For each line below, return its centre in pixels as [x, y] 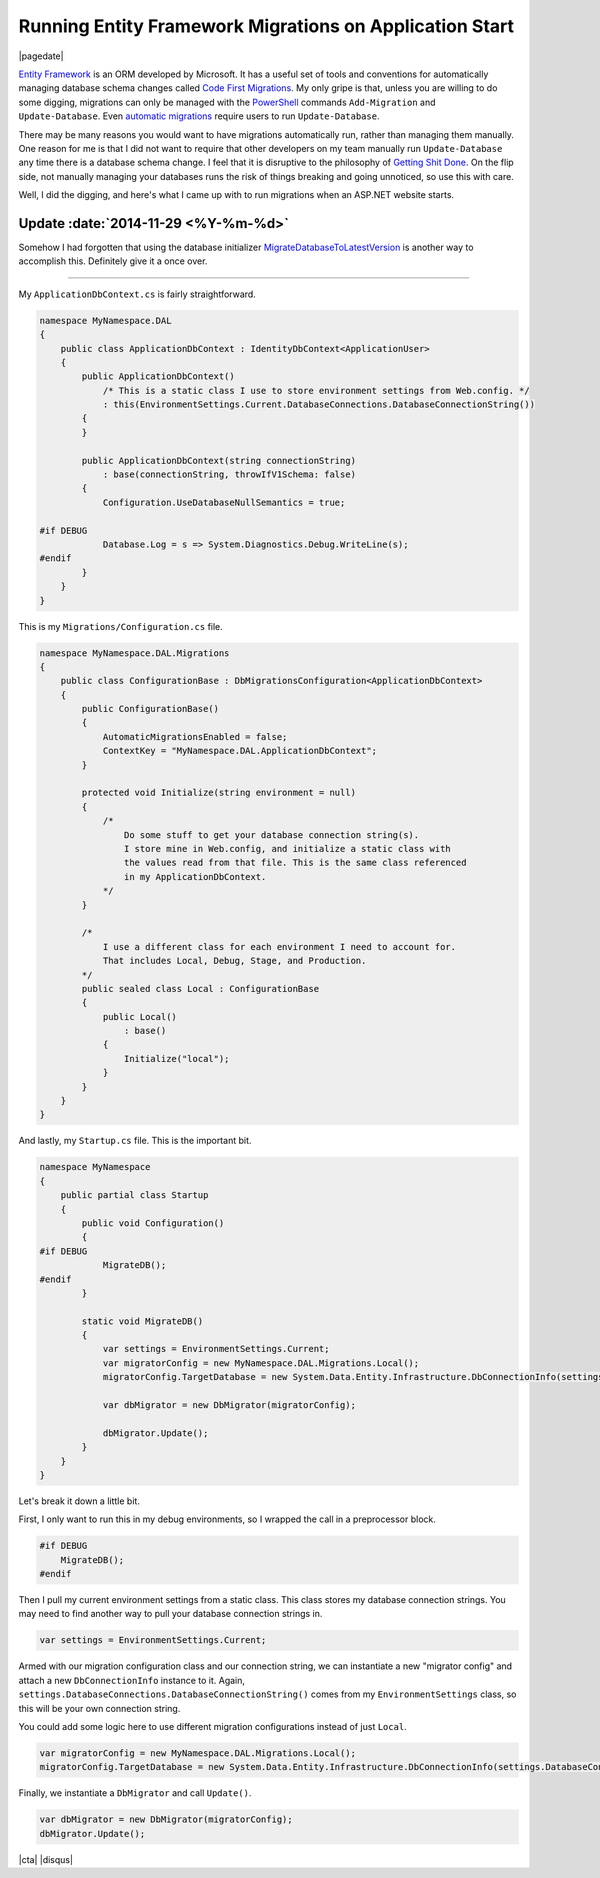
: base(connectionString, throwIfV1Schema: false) [229, 474]
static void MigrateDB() [142, 1321]
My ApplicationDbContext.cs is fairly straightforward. [137, 294]
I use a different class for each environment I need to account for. [279, 946]
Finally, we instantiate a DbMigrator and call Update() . [135, 1793]
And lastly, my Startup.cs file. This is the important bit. [135, 1141]
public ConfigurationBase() [150, 709]
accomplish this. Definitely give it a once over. [113, 261]
